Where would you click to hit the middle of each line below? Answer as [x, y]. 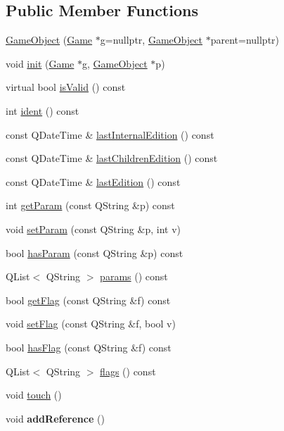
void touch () [34, 395]
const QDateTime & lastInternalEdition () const [110, 134]
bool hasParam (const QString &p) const [95, 252]
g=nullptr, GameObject [151, 40]
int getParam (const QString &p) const [90, 205]
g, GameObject [115, 63]
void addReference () [55, 418]
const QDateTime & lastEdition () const [93, 181]
